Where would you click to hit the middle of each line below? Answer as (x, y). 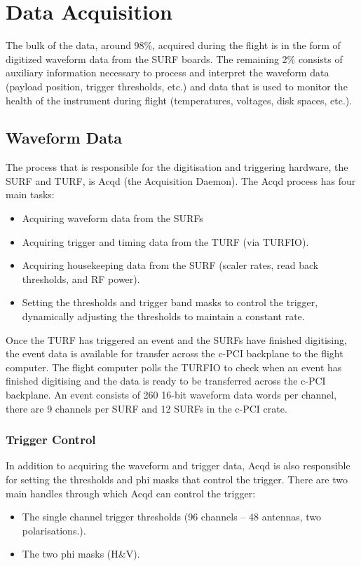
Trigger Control (51, 440)
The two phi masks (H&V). (81, 554)
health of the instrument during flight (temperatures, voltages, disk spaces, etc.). (179, 100)
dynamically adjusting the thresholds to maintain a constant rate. (163, 316)
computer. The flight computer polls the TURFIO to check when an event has (174, 367)
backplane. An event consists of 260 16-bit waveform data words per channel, (171, 395)
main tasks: (30, 194)
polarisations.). (54, 530)
